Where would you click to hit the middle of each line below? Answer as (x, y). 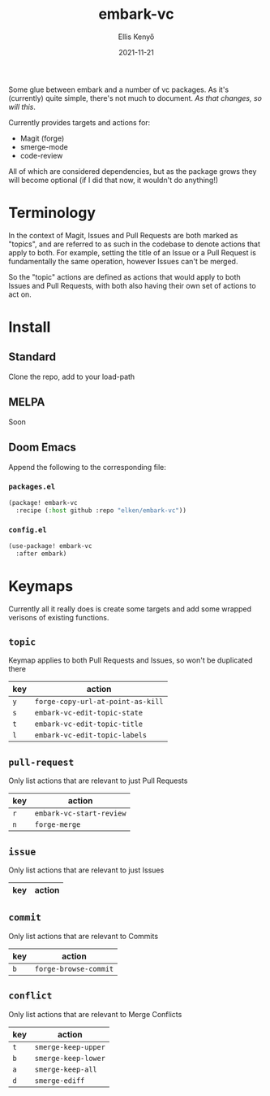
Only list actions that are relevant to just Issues (86, 870)
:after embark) (41, 554)
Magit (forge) (42, 138)
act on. (20, 294)
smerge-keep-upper (70, 1047)
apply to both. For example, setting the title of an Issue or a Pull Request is (133, 252)
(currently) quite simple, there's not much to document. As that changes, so (135, 98)
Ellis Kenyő (136, 37)
